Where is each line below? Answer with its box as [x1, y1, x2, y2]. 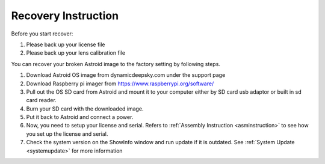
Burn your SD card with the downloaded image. [26, 105, 144, 112]
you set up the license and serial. [26, 130, 108, 138]
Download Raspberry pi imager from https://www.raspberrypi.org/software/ [26, 80, 214, 87]
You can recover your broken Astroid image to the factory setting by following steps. [11, 60, 221, 67]
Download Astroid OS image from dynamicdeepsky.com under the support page [26, 71, 226, 79]
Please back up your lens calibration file [26, 49, 126, 56]
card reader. [26, 97, 57, 104]
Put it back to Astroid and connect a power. [26, 114, 134, 121]
